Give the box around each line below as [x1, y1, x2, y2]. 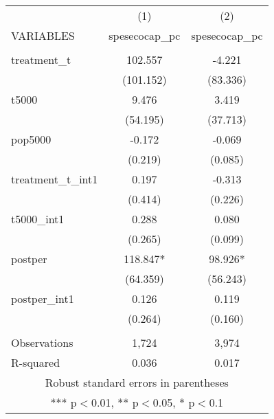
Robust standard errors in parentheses [45, 374, 229, 390]
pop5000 [11, 131, 52, 147]
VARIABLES [11, 27, 75, 43]
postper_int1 [11, 291, 74, 306]
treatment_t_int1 [11, 171, 98, 187]
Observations [11, 335, 73, 350]
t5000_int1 [11, 211, 65, 227]
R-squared [11, 354, 60, 370]
